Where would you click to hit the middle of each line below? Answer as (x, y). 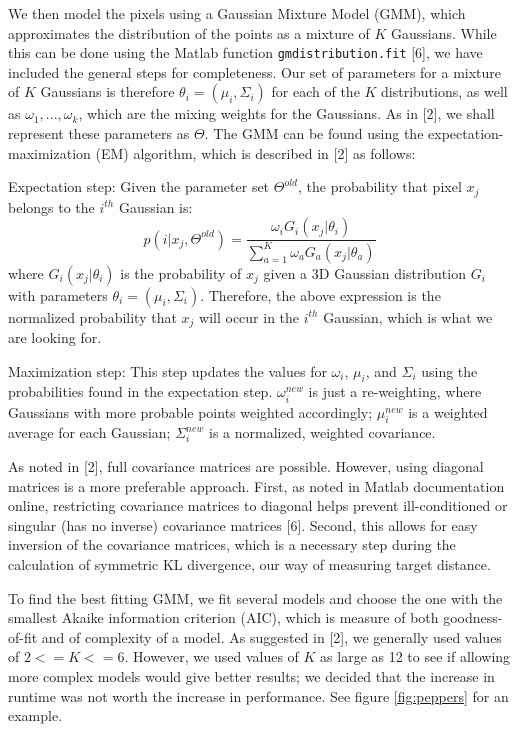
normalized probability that (92, 316)
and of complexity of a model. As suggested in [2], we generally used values (271, 636)
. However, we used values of (211, 656)
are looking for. (55, 337)
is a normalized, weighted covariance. (322, 432)
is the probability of (181, 272)
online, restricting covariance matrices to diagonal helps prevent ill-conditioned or (258, 505)
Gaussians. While (443, 32)
